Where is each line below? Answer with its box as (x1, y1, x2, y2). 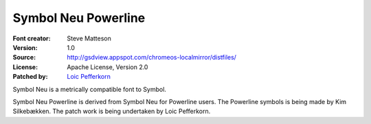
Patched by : (12, 73, 48, 81)
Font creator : (12, 34, 51, 42)
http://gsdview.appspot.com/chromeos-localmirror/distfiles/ (67, 53, 237, 62)
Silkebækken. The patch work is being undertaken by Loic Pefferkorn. (12, 107, 211, 116)
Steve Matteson (67, 34, 111, 42)
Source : (12, 53, 36, 62)
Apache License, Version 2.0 (67, 62, 148, 71)
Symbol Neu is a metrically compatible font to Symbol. (12, 85, 166, 93)
